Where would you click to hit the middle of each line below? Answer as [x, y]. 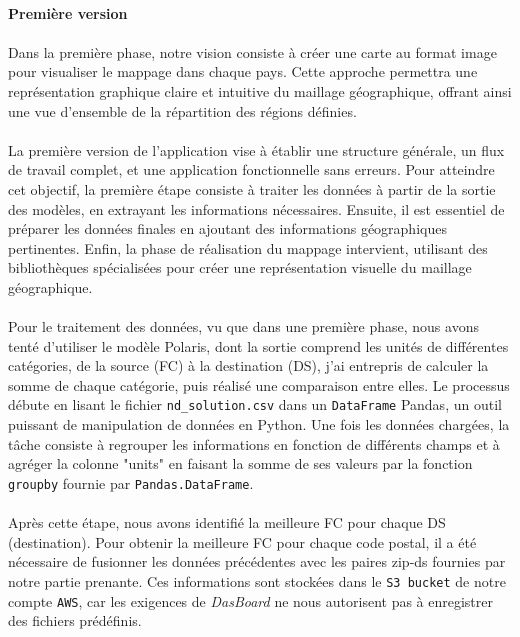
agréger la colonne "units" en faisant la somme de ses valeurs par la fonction [240, 463]
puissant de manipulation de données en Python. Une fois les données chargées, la [259, 424]
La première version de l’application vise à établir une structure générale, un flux [256, 149]
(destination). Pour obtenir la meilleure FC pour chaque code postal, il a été [242, 541]
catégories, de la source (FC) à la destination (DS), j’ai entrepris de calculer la [248, 365]
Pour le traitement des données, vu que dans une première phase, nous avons [243, 326]
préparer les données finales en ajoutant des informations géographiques [227, 228]
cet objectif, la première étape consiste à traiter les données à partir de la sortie [252, 188]
